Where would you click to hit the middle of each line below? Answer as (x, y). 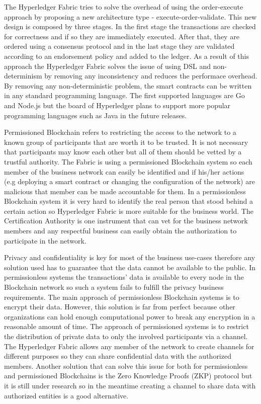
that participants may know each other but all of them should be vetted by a (123, 152)
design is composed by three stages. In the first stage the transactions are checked (130, 26)
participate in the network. (45, 240)
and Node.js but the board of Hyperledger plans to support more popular (117, 105)
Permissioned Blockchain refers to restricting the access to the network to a (120, 132)
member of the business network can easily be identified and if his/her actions (124, 171)
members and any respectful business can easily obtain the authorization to (120, 231)
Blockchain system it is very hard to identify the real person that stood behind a (129, 201)
